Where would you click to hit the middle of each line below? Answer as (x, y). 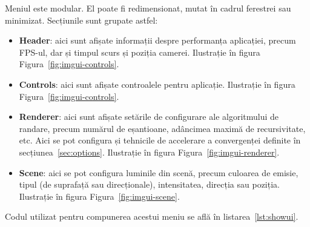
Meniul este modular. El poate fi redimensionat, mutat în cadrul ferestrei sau (148, 8)
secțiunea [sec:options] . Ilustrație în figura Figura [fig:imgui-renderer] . (149, 152)
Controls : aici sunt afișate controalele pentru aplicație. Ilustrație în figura (157, 84)
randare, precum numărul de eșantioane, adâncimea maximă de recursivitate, (162, 128)
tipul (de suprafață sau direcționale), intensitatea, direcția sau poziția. (149, 184)
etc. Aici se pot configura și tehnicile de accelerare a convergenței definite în (160, 140)
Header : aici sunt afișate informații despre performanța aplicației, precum (157, 40)
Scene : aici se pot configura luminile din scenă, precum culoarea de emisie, (159, 172)
